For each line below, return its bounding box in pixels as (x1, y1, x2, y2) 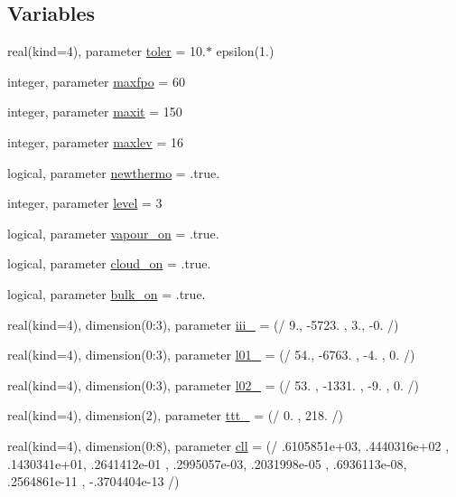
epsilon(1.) (216, 42, 275, 61)
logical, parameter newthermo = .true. (7, 163, 220, 182)
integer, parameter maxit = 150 (7, 102, 182, 121)
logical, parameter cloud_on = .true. (7, 254, 211, 273)
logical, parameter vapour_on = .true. (7, 223, 219, 242)
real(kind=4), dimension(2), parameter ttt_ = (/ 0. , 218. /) (7, 406, 344, 425)
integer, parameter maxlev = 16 (7, 132, 183, 151)
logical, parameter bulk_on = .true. (7, 284, 206, 303)
